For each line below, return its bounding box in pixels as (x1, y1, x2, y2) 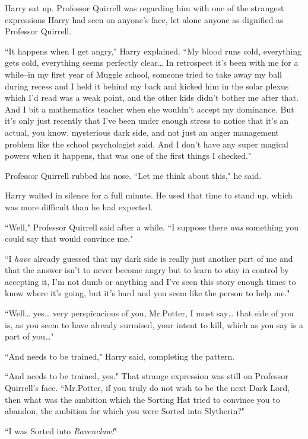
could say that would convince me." (5, 232, 134, 245)
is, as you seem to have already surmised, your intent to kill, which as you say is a (5, 318, 304, 331)
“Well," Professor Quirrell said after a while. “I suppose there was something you (5, 220, 299, 233)
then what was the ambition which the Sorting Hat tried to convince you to (5, 393, 280, 405)
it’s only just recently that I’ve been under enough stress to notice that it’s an (5, 114, 289, 127)
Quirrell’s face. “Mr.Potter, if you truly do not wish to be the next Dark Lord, (5, 382, 290, 394)
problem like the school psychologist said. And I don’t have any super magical (5, 137, 289, 150)
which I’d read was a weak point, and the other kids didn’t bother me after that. (5, 91, 299, 104)
